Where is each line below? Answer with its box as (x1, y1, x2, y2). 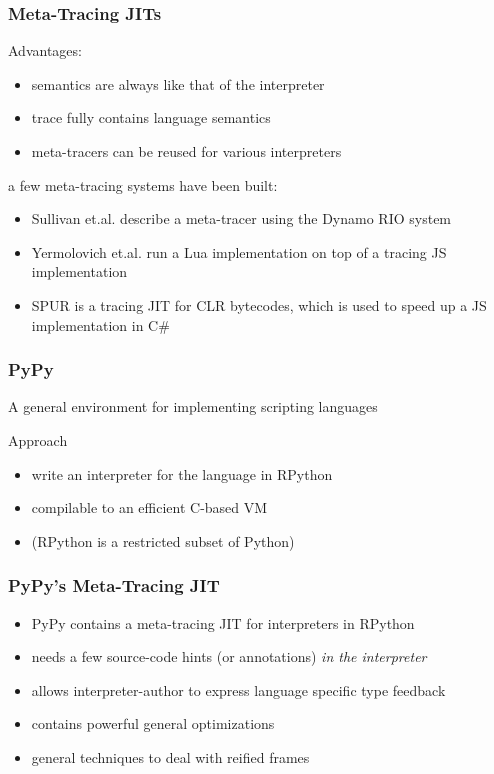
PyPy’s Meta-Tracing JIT (8, 573, 220, 598)
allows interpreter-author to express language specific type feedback (31, 679, 446, 700)
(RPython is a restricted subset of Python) (31, 530, 295, 551)
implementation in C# (31, 314, 170, 335)
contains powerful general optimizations (31, 713, 275, 734)
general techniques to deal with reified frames (31, 746, 310, 767)
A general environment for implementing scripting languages (8, 396, 378, 417)
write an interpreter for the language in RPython (31, 463, 333, 484)
